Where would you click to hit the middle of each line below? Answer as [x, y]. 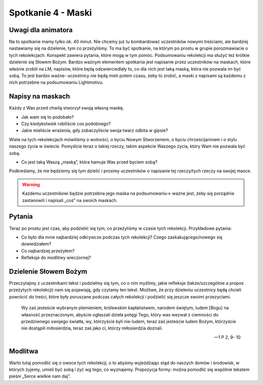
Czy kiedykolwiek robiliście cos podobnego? [66, 124]
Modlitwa [24, 351]
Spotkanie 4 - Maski [50, 13]
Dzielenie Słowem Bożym [48, 271]
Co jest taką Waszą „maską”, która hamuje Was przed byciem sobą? [89, 162]
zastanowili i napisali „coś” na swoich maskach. [70, 200]
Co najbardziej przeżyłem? [48, 251]
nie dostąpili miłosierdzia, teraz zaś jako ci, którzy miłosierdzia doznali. [92, 328]
